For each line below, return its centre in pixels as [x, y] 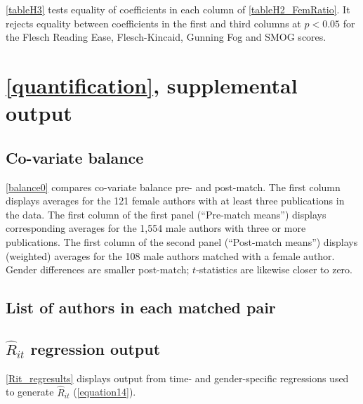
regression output [95, 348]
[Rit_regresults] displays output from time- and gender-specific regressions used [177, 378]
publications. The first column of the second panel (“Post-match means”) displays [182, 241]
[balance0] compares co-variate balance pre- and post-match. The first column [173, 187]
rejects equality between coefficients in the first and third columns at [153, 23]
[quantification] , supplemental [152, 85]
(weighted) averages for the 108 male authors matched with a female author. [170, 255]
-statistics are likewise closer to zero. [275, 269]
